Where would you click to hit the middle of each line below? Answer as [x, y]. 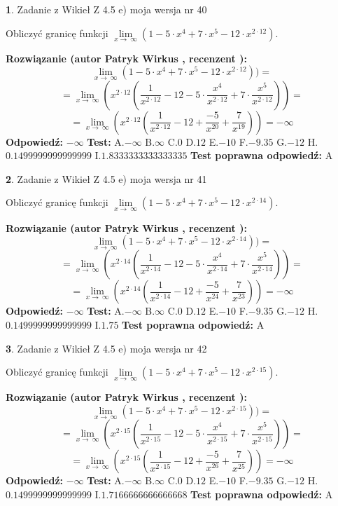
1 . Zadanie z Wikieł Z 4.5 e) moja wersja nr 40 [106, 9]
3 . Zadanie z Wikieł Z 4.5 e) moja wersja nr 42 [106, 348]
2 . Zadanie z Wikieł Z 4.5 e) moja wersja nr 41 [106, 178]
